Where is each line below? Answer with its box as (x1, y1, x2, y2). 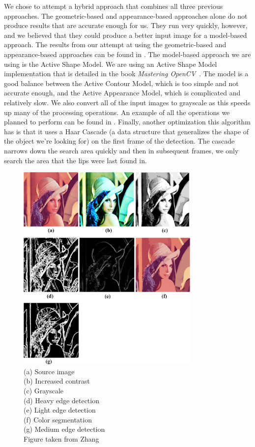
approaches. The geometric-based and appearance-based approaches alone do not (4, 10, 248, 21)
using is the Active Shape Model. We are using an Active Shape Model (4, 59, 217, 69)
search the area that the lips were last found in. (4, 155, 147, 165)
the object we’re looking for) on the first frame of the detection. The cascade (4, 136, 235, 146)
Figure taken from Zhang (24, 434, 99, 444)
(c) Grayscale (24, 386, 64, 396)
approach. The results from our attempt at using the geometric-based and (4, 39, 227, 50)
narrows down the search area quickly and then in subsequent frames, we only (4, 145, 239, 155)
